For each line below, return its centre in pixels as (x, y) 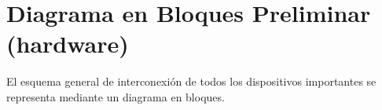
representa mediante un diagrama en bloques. (116, 96)
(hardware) (68, 44)
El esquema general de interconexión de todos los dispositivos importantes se (191, 81)
